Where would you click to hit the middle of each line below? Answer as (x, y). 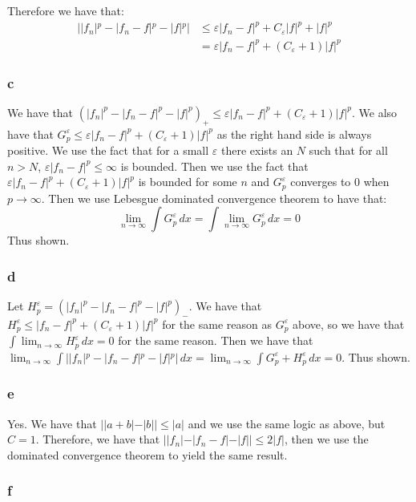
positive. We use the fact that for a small (108, 150)
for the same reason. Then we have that (216, 340)
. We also (375, 112)
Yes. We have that (52, 423)
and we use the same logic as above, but (287, 423)
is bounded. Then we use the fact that (214, 166)
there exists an (257, 150)
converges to (321, 182)
